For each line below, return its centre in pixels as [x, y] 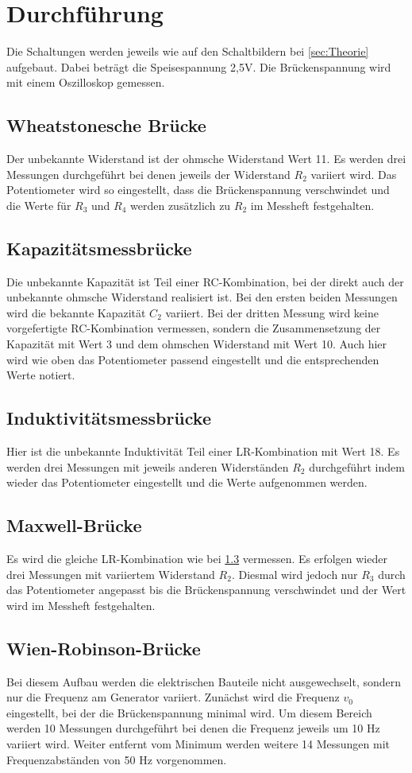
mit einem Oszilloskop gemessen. [86, 82]
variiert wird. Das [354, 174]
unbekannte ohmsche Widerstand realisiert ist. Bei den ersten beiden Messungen [202, 297]
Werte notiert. [41, 375]
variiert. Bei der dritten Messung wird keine [272, 312]
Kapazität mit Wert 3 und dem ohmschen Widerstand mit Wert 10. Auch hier [197, 344]
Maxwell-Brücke [74, 525]
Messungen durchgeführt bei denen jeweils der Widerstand [148, 174]
